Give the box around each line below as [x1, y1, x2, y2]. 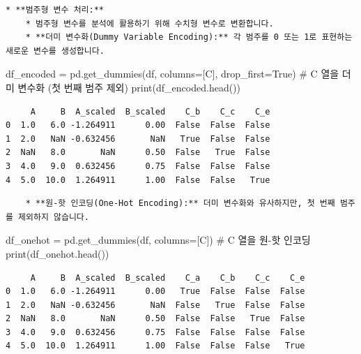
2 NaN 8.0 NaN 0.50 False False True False [6, 314, 305, 324]
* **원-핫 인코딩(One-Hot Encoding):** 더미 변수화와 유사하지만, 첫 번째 [25, 198, 335, 209]
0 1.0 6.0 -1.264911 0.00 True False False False [6, 286, 305, 297]
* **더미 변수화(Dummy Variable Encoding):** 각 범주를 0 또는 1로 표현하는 [25, 32, 353, 43]
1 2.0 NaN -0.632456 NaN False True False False [6, 300, 305, 310]
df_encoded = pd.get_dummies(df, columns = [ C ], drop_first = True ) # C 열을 [6, 66, 339, 81]
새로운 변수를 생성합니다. [6, 45, 105, 56]
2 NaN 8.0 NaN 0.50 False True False [6, 147, 270, 158]
